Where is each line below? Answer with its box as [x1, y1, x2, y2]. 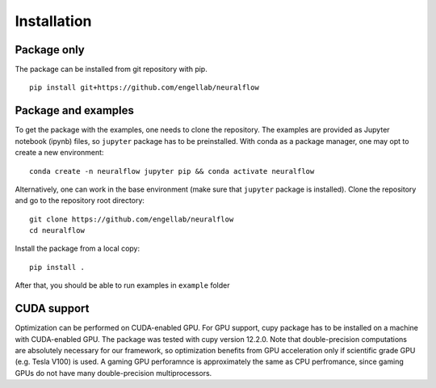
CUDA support [15, 302, 90, 315]
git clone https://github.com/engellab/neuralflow [29, 214, 234, 224]
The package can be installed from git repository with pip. [15, 65, 208, 74]
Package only [15, 43, 85, 57]
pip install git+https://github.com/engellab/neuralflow [29, 83, 260, 92]
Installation [15, 12, 92, 30]
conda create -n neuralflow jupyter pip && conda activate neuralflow [29, 167, 315, 175]
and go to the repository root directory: [15, 196, 145, 205]
